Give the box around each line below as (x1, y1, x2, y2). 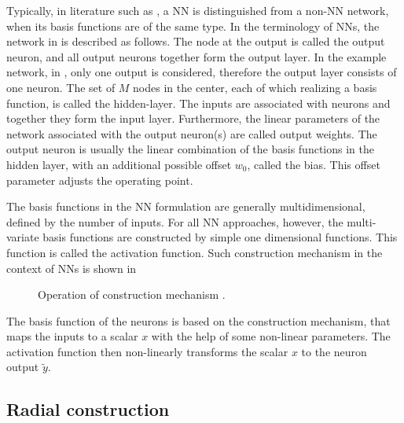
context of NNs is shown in (6, 259, 137, 276)
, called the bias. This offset (247, 156, 380, 172)
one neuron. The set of (6, 79, 116, 95)
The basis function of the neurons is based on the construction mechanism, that (6, 312, 391, 329)
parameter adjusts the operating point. (6, 171, 193, 188)
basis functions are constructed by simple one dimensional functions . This (42, 229, 398, 245)
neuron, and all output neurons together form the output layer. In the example (6, 48, 387, 64)
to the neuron (301, 343, 367, 359)
